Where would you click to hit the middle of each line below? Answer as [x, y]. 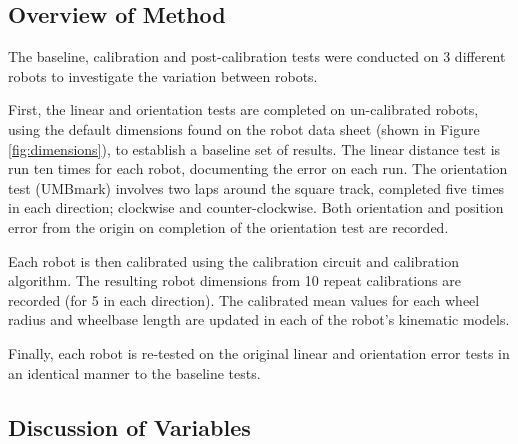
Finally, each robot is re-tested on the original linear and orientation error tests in [259, 352]
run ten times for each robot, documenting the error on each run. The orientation [258, 168]
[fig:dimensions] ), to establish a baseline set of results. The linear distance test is [254, 148]
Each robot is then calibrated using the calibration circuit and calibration [233, 260]
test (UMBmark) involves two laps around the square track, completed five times [256, 187]
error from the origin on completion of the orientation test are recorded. [228, 226]
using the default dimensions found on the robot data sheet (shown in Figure [244, 128]
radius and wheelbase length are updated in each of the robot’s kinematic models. [259, 319]
